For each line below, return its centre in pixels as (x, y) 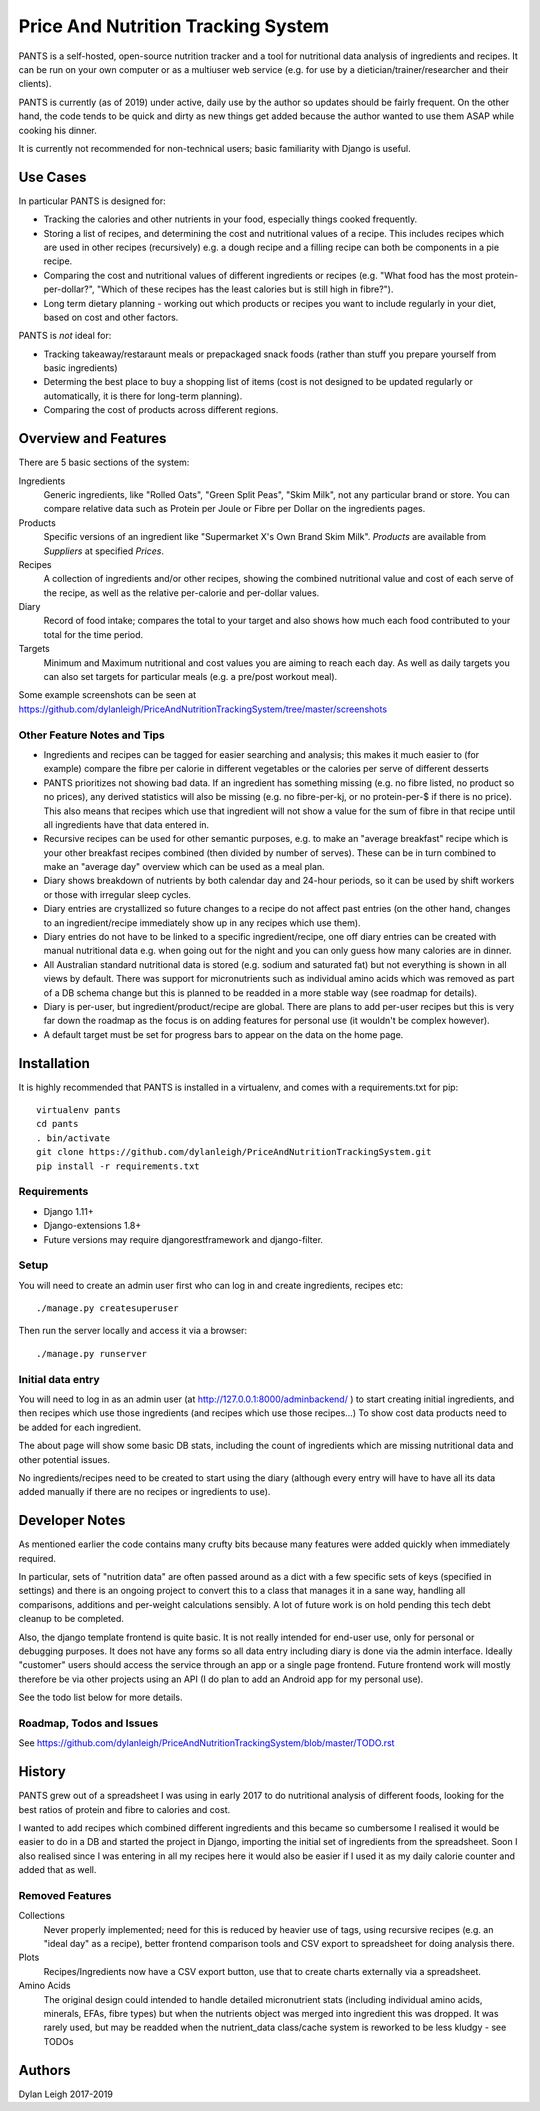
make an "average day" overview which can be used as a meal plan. (184, 867)
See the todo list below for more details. (100, 1697)
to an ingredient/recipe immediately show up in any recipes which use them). (202, 922)
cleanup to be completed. (71, 1619)
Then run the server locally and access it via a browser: (133, 1331)
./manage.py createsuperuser (107, 1308)
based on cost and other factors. (111, 317)
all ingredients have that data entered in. (126, 824)
